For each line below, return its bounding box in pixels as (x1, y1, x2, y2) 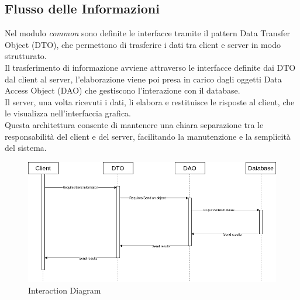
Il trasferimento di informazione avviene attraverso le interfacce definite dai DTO (5, 61, 296, 73)
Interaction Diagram (28, 284, 101, 296)
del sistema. (5, 142, 47, 154)
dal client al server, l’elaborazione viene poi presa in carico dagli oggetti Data (5, 73, 282, 85)
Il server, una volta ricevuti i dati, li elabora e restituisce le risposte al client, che (5, 95, 295, 108)
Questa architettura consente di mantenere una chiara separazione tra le (5, 118, 264, 130)
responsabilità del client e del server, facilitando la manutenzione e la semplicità (5, 130, 291, 142)
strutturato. (5, 50, 47, 62)
